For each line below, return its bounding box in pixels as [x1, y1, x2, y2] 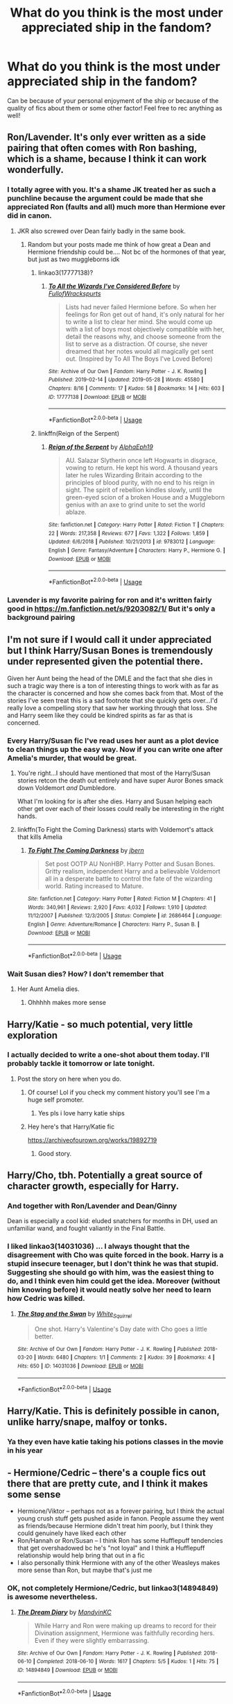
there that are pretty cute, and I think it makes [7, 1477, 208, 1489]
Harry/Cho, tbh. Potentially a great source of [7, 1170, 203, 1181]
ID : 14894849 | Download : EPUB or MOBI [17, 1666, 118, 1673]
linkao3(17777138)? [37, 268, 94, 277]
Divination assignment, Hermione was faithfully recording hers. [34, 1628, 215, 1637]
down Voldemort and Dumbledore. [17, 783, 116, 792]
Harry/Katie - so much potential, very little [7, 1018, 193, 1030]
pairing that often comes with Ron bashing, [7, 142, 198, 154]
